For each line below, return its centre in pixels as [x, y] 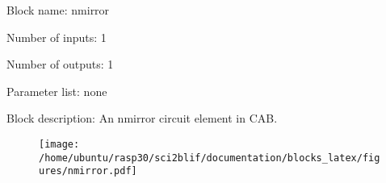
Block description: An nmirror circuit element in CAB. [142, 118]
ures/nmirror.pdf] [88, 171]
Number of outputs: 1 [60, 64]
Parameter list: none [57, 91]
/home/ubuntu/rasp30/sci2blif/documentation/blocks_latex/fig [210, 158]
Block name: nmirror [58, 10]
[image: [59, 144]
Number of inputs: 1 [57, 37]
